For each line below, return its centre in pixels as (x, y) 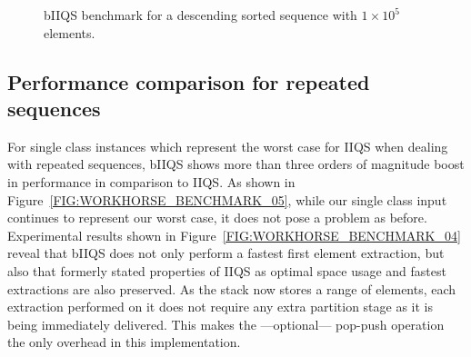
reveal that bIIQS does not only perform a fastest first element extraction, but (226, 253)
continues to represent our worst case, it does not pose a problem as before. (217, 218)
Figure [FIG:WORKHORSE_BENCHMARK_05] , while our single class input (227, 199)
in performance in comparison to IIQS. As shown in (151, 181)
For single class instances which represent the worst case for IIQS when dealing (228, 146)
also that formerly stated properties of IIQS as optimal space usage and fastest (227, 270)
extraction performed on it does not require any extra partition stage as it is (220, 307)
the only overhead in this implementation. (124, 342)
